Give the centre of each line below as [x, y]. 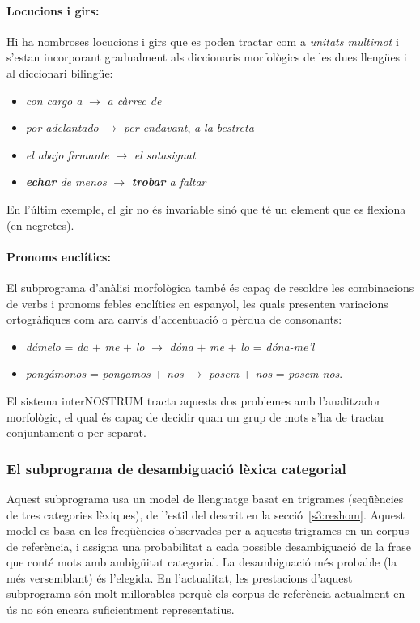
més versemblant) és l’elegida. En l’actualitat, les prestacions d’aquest [180, 577]
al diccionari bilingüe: [60, 72]
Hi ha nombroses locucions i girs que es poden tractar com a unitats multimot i [203, 41]
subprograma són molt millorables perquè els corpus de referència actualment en [206, 593]
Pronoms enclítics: [59, 256]
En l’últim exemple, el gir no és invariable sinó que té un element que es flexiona [206, 208]
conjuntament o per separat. [76, 432]
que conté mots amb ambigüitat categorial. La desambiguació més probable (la [202, 562]
